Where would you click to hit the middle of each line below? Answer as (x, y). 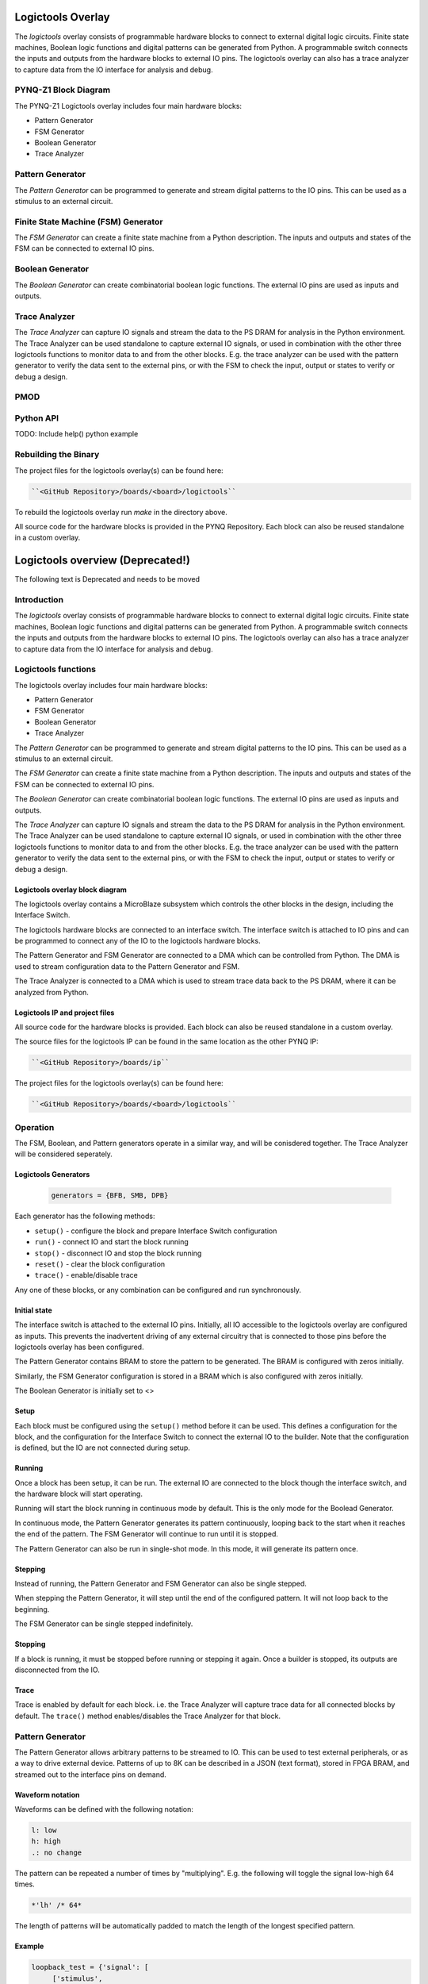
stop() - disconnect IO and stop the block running (118, 1253)
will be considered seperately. (63, 1154)
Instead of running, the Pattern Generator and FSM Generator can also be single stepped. (160, 1584)
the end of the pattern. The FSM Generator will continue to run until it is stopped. (147, 1534)
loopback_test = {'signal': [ (90, 1967)
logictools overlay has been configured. (79, 1347)
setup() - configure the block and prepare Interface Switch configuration (156, 1231)
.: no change (57, 1852)
